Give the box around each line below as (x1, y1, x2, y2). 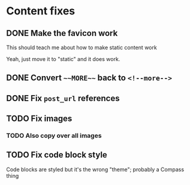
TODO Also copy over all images (6, 132, 102, 140)
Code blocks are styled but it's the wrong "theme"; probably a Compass (6, 166, 185, 173)
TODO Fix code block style (6, 150, 108, 160)
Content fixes (6, 4, 76, 18)
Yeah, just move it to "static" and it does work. (6, 56, 120, 62)
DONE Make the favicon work (6, 28, 118, 38)
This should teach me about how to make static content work (6, 44, 157, 51)
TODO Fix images (6, 114, 73, 124)
